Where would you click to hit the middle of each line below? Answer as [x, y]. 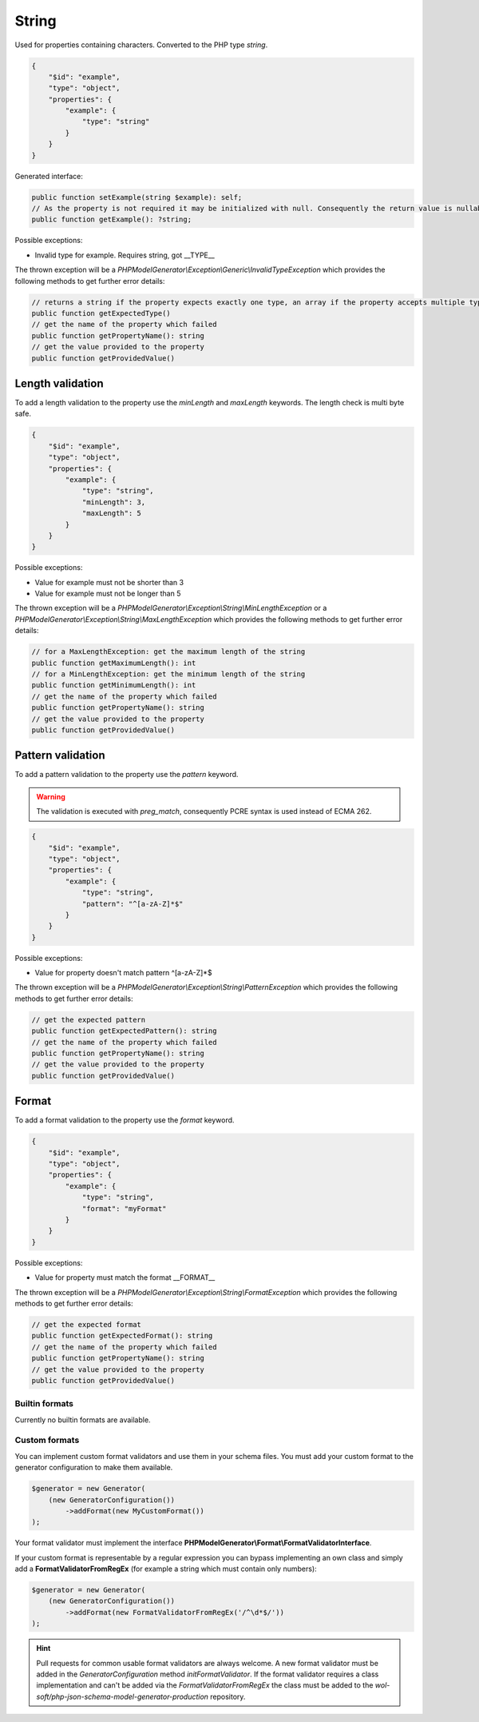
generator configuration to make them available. [94, 1468]
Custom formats [47, 1441]
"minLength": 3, [114, 502]
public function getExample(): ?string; [111, 219]
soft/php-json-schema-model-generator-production [123, 1696]
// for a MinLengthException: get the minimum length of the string [168, 674]
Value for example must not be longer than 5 [108, 594]
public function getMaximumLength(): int [114, 663]
